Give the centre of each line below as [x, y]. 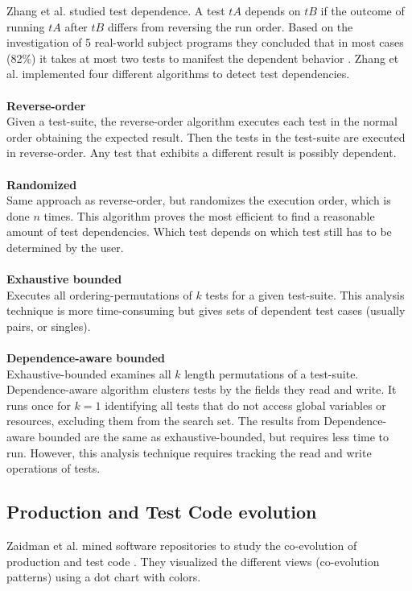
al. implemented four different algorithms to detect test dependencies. [178, 74]
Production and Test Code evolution [162, 512]
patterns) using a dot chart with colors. [104, 577]
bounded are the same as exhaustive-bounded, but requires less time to [214, 437]
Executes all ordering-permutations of [99, 294]
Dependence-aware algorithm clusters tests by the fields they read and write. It [202, 389]
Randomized [42, 184]
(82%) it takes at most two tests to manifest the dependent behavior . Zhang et [203, 58]
